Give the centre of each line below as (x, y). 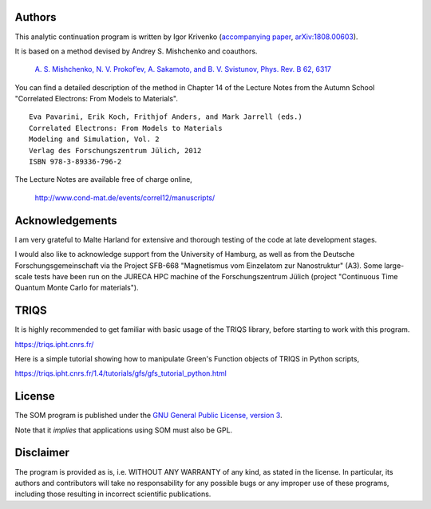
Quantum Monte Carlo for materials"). (77, 288)
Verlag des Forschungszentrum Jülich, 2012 (115, 150)
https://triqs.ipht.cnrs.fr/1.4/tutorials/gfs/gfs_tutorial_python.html (121, 373)
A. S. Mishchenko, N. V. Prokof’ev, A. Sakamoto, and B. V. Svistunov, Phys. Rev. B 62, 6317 (183, 69)
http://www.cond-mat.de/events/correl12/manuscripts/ (125, 197)
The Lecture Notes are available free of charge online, (104, 180)
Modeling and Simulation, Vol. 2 (94, 139)
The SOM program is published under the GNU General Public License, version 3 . (148, 416)
